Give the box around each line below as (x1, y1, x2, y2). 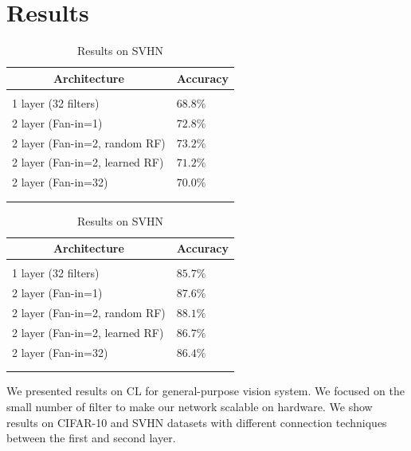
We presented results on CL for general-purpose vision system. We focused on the (6, 382, 405, 399)
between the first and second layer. (6, 429, 176, 446)
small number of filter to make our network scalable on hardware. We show (6, 398, 373, 415)
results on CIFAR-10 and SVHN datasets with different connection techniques (6, 414, 387, 430)
